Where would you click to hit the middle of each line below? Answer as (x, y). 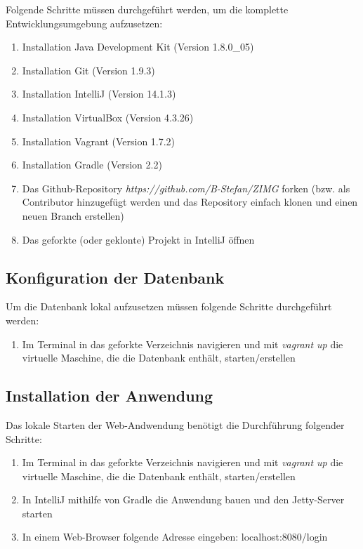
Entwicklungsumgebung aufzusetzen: (84, 23)
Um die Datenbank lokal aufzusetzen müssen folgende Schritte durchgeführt (169, 306)
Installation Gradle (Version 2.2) (92, 165)
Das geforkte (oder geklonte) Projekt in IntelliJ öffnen (138, 239)
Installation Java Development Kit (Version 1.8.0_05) (138, 47)
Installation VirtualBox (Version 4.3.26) (108, 117)
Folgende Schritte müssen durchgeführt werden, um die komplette (147, 9)
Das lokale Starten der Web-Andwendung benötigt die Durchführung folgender (175, 424)
